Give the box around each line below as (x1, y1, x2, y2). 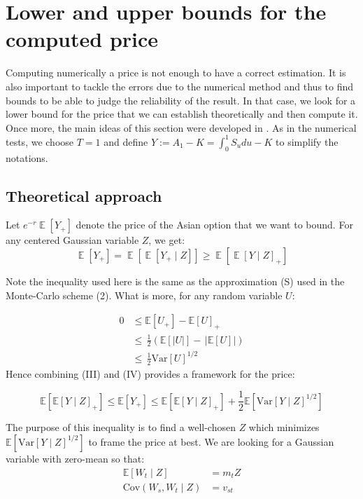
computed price (6, 25, 159, 53)
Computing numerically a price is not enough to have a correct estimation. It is (6, 65, 346, 80)
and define (104, 134, 148, 149)
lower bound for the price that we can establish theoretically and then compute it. (6, 107, 358, 121)
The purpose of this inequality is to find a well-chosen (6, 420, 236, 435)
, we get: (148, 233, 185, 247)
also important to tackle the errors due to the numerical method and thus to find (6, 78, 354, 93)
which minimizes (248, 420, 320, 435)
